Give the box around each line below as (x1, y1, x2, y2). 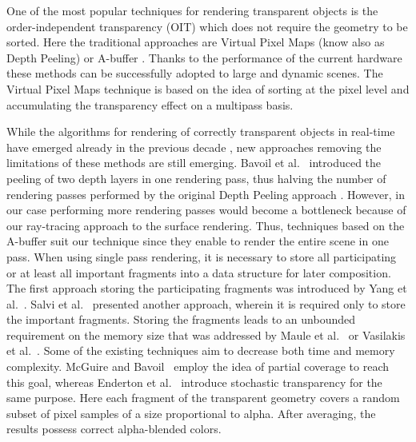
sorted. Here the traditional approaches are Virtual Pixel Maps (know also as (6, 34, 385, 50)
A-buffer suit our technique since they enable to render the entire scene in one (6, 233, 389, 249)
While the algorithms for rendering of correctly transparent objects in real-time (6, 123, 395, 140)
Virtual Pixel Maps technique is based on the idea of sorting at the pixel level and (6, 80, 410, 97)
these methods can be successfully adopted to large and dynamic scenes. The (6, 65, 383, 82)
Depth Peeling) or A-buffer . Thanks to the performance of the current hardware (6, 49, 402, 66)
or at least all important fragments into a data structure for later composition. (6, 264, 391, 281)
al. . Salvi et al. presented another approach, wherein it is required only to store (6, 295, 406, 312)
